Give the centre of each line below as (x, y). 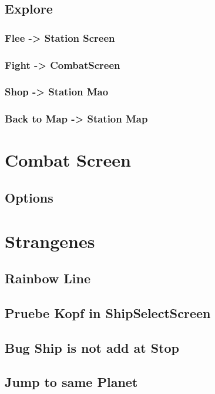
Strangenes (50, 241)
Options (29, 197)
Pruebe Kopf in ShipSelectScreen (108, 312)
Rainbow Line (48, 278)
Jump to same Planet (71, 382)
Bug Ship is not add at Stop (92, 347)
